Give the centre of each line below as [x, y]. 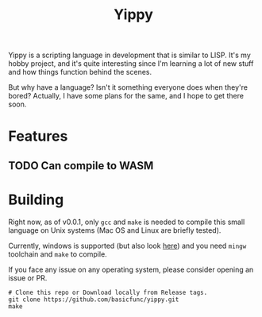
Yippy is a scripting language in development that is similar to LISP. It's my [130, 55]
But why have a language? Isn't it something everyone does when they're [128, 87]
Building [36, 199]
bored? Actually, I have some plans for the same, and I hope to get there [126, 96]
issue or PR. [28, 278]
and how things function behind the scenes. [80, 72]
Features [38, 136]
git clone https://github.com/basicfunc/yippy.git [94, 300]
